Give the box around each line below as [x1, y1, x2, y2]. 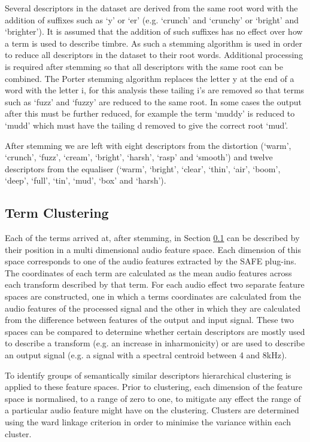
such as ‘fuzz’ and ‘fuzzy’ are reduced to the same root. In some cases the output [5, 95, 302, 108]
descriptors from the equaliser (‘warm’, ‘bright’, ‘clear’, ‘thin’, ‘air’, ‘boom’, [5, 162, 281, 175]
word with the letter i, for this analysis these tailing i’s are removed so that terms [5, 84, 305, 96]
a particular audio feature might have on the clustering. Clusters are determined [5, 404, 299, 416]
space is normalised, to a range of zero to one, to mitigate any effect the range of [5, 392, 301, 404]
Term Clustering [5, 203, 109, 222]
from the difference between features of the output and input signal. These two [5, 313, 294, 326]
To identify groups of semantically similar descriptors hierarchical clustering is [5, 368, 291, 381]
